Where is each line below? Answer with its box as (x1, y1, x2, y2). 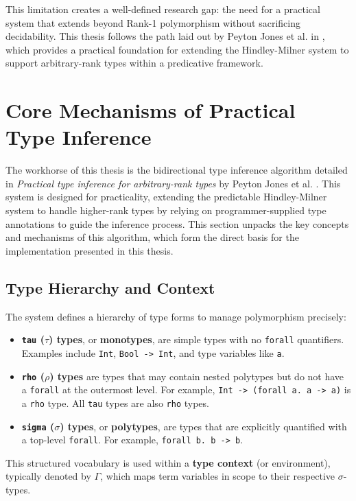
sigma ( (21, 419, 55, 433)
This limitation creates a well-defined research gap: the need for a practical (5, 2, 320, 16)
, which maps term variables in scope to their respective (100, 469, 335, 483)
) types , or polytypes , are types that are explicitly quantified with (60, 419, 347, 433)
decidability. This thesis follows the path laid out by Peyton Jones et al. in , (5, 29, 325, 43)
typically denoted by (5, 469, 91, 483)
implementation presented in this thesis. (5, 243, 174, 257)
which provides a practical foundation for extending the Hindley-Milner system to (5, 42, 349, 56)
